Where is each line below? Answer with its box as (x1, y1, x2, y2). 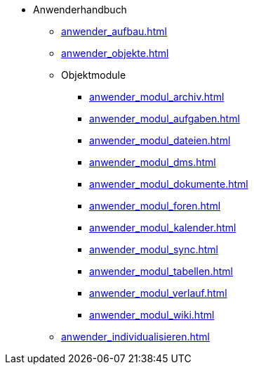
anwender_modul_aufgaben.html (89, 113, 240, 125)
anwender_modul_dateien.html (89, 134, 231, 146)
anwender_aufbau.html (61, 25, 167, 37)
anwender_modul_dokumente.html (89, 178, 248, 190)
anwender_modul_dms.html (89, 156, 216, 168)
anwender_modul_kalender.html (89, 222, 236, 234)
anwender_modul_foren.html (89, 200, 221, 212)
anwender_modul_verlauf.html (89, 287, 227, 299)
